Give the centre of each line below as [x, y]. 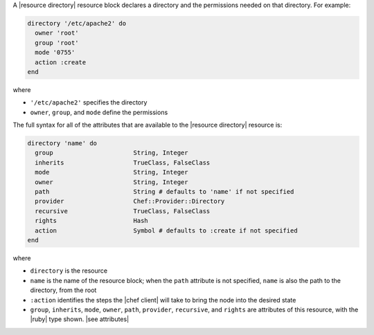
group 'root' [57, 43]
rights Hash [91, 221]
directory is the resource [69, 271]
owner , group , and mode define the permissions [99, 112]
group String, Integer [112, 153]
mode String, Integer [112, 172]
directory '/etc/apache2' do [77, 23]
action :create [61, 62]
